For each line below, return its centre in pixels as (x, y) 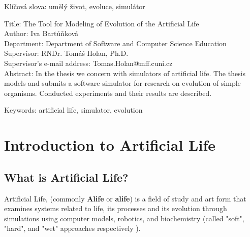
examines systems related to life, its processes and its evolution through (116, 208)
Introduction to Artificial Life (110, 145)
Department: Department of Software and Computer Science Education (115, 43)
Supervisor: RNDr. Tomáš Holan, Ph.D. (66, 53)
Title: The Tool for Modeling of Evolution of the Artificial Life (102, 23)
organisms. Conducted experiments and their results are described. (108, 93)
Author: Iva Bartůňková (41, 33)
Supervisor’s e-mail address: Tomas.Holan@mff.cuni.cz (88, 63)
